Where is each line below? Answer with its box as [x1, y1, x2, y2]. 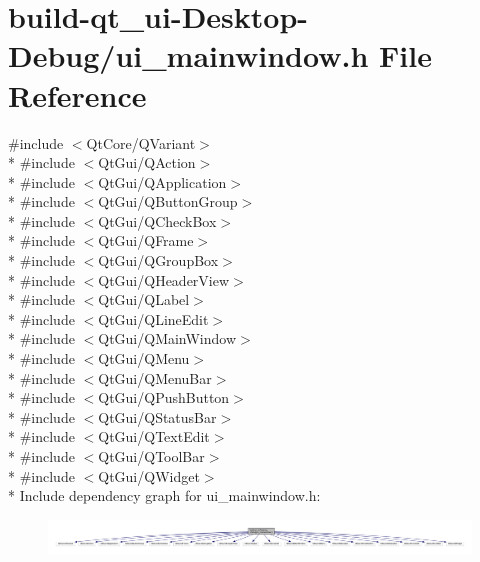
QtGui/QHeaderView [98, 269, 230, 290]
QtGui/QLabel [98, 289, 190, 310]
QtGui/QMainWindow [98, 328, 237, 349]
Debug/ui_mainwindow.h [8, 35, 369, 76]
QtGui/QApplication [98, 171, 227, 192]
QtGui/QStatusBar [98, 406, 217, 427]
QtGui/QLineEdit [98, 308, 209, 329]
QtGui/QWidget [98, 465, 200, 486]
